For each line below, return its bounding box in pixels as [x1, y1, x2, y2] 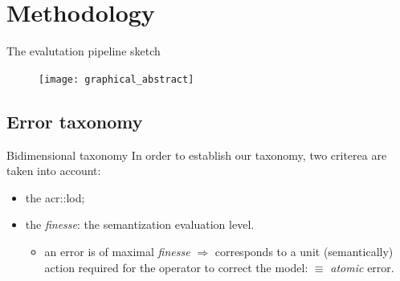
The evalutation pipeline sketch [6, 43, 161, 59]
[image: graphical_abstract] [39, 73, 194, 85]
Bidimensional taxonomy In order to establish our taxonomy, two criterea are [6, 146, 387, 163]
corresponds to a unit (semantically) [214, 242, 394, 259]
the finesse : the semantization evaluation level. [25, 216, 255, 233]
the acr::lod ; [25, 189, 85, 206]
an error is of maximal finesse [44, 242, 190, 259]
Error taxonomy [6, 108, 143, 133]
